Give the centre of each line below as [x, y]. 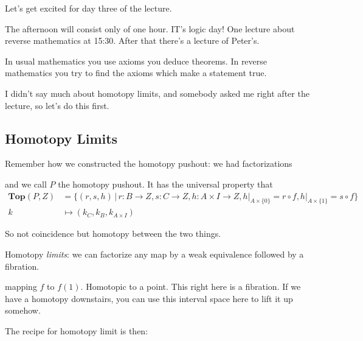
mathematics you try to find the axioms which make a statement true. [136, 73]
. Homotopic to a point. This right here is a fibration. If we [191, 287]
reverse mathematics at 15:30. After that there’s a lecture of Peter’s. [132, 40]
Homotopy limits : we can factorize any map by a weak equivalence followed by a [154, 254]
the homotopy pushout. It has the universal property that [165, 184]
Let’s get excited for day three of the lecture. [88, 8]
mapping [21, 287]
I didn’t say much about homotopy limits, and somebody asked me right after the [157, 93]
